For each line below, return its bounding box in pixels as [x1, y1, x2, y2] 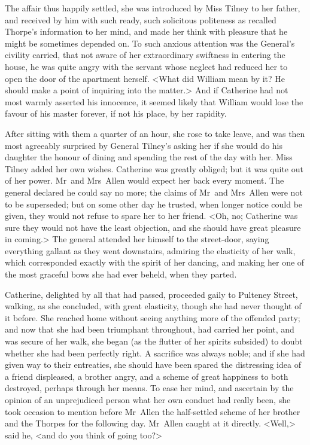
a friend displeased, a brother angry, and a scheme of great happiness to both [5, 370, 288, 382]
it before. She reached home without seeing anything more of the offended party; [5, 311, 300, 324]
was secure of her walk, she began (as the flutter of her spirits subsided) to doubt [5, 335, 303, 348]
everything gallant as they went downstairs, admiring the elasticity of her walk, [5, 244, 296, 257]
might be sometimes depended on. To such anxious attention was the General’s [5, 36, 295, 49]
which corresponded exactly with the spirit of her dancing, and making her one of [5, 256, 305, 269]
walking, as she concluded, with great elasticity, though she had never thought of [5, 300, 302, 312]
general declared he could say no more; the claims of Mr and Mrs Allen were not [5, 185, 303, 198]
